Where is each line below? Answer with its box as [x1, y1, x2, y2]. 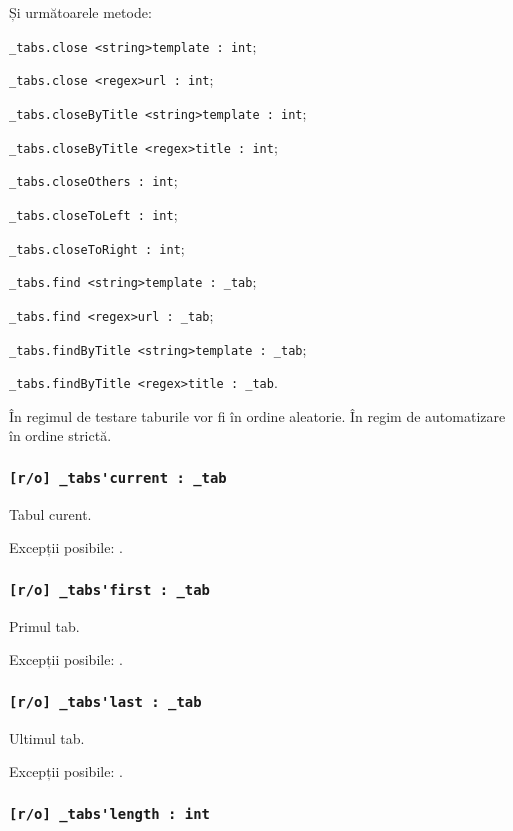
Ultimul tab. [9, 727, 85, 748]
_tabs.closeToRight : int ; [9, 237, 185, 258]
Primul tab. [9, 615, 80, 636]
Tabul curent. [9, 503, 92, 524]
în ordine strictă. [9, 425, 112, 446]
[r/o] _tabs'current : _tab [9, 469, 227, 486]
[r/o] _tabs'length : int [9, 805, 210, 822]
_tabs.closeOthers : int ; [9, 170, 178, 191]
